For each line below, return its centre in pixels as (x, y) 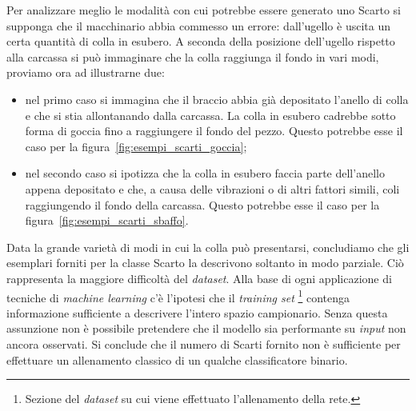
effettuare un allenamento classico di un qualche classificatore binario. (177, 359)
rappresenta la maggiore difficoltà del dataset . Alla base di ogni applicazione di (199, 278)
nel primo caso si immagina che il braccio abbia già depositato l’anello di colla (217, 99)
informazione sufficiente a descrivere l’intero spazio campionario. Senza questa (197, 312)
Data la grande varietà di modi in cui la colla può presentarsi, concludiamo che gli (208, 247)
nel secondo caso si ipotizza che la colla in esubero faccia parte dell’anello (205, 173)
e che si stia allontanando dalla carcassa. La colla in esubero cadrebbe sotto (210, 115)
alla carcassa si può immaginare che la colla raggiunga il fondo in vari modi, (193, 56)
